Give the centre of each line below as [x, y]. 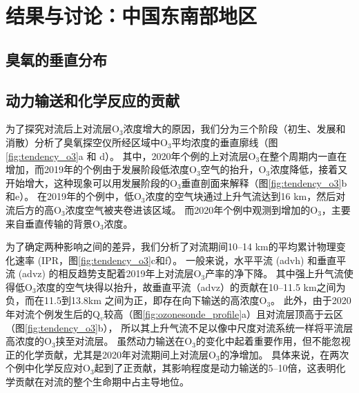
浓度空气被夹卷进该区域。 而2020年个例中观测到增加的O [192, 209]
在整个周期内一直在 [303, 155]
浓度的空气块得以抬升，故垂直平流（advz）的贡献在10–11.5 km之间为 [191, 286]
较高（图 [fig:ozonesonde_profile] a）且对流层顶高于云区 [224, 314]
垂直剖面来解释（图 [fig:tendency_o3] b [264, 182]
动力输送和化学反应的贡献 [93, 100]
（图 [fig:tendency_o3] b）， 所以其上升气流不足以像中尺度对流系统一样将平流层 [179, 327]
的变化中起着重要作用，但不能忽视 [273, 341]
